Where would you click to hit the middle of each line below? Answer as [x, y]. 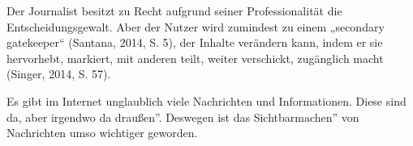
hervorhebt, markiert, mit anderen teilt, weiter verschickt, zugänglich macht [195, 58]
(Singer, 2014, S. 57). [59, 74]
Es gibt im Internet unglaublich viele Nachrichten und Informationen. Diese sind [206, 100]
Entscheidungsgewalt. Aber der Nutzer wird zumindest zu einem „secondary [196, 26]
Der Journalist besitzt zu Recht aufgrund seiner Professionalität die [174, 10]
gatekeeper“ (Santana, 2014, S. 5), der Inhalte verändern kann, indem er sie [195, 42]
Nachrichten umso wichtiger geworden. [102, 133]
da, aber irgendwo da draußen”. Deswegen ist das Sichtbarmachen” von [183, 117]
